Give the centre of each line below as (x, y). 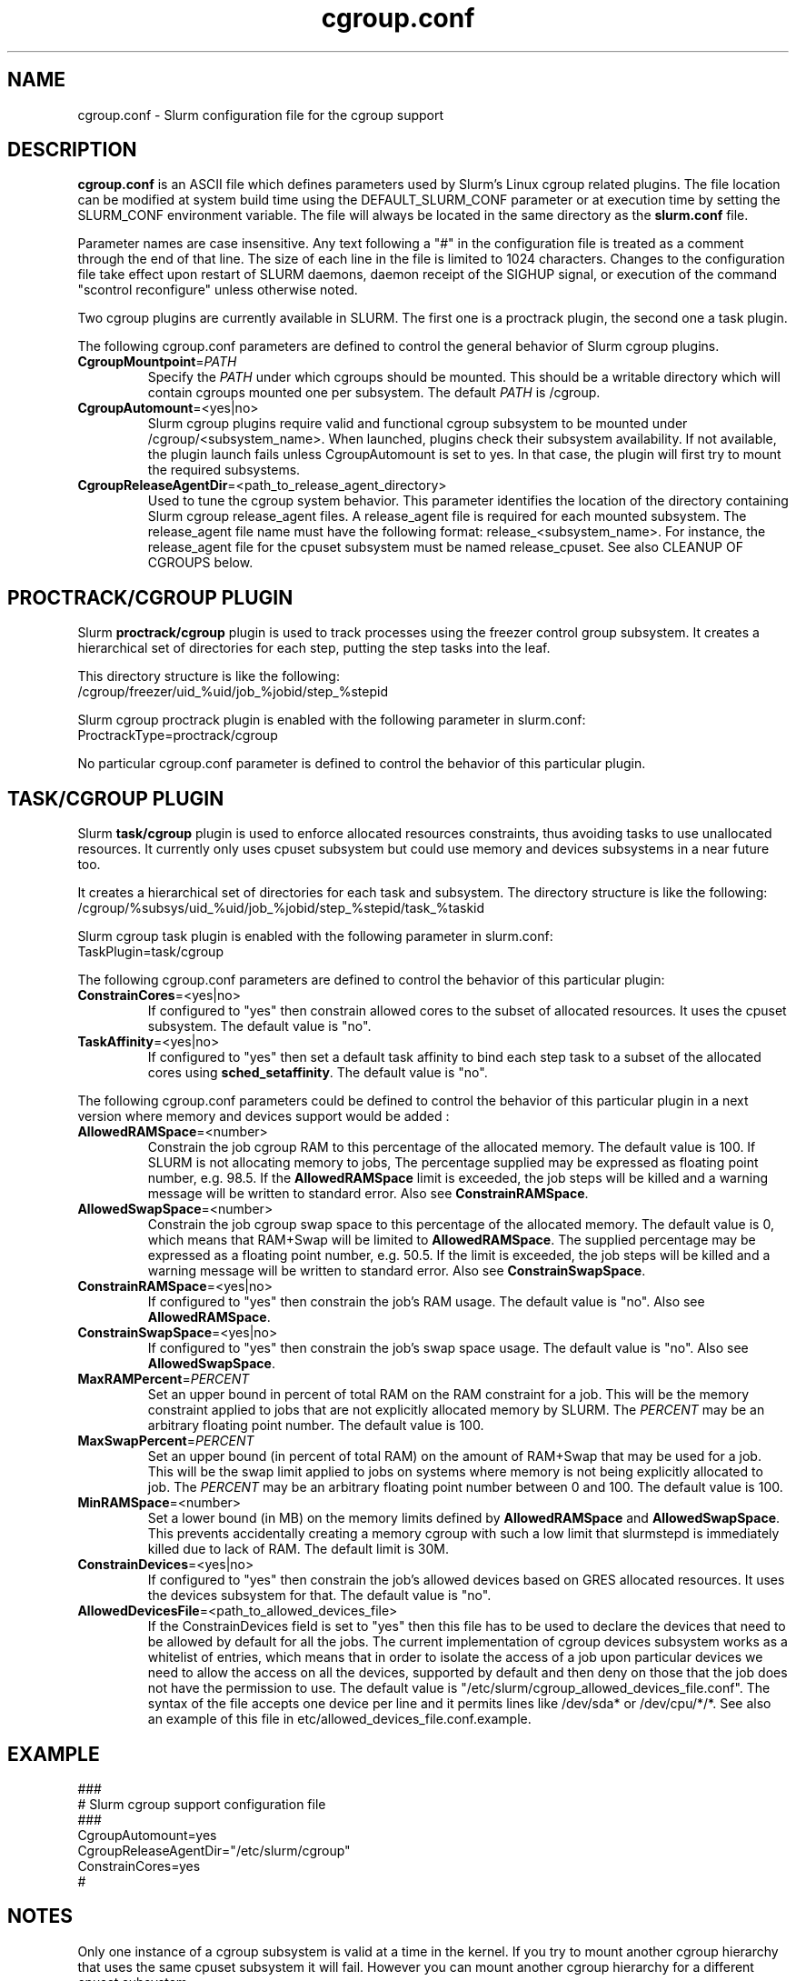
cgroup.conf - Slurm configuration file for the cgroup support (261, 115)
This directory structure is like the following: (209, 676)
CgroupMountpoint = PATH (157, 362)
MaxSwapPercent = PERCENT (166, 1441)
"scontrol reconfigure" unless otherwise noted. (218, 290)
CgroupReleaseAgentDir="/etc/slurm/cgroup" (214, 1850)
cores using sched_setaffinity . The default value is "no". (318, 1073)
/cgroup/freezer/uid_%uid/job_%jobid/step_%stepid (233, 692)
